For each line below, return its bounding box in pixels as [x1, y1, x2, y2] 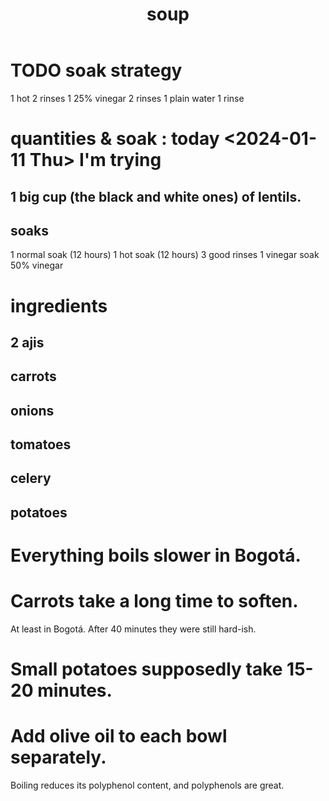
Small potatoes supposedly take [10, 658, 283, 681]
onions [10, 402, 55, 419]
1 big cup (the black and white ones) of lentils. [10, 188, 302, 205]
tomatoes [10, 436, 72, 453]
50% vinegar [10, 259, 64, 272]
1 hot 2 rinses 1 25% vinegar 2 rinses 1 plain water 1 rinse [10, 92, 245, 104]
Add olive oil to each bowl [10, 725, 228, 748]
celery [10, 470, 52, 487]
